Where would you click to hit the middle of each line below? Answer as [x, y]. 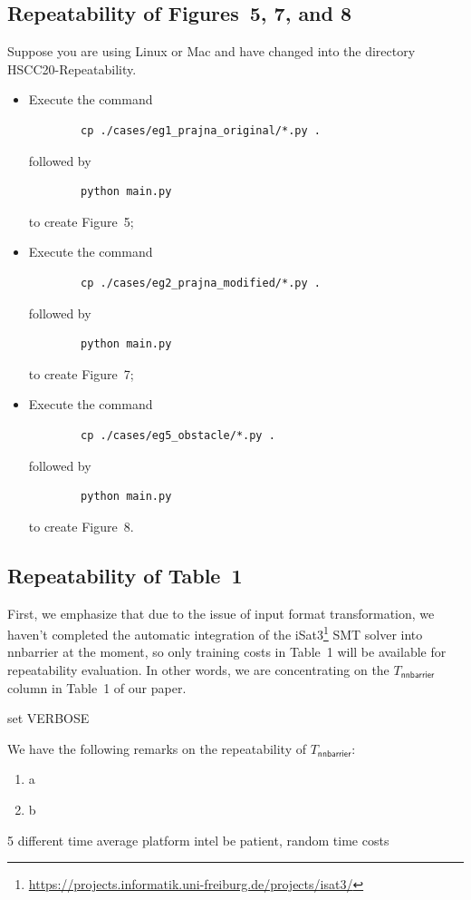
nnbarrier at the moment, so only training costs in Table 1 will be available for [227, 652]
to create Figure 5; [81, 221]
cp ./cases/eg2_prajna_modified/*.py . [201, 283]
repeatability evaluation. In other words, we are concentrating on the [198, 669]
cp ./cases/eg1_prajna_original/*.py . [201, 130]
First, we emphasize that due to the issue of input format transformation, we [221, 613]
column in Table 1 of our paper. [97, 687]
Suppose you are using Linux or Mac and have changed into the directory [211, 51]
